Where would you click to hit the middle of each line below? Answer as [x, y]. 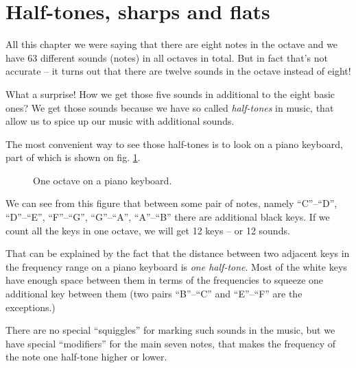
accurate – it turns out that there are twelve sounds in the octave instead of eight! [178, 71]
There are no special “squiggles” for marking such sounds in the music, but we [170, 330]
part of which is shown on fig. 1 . [73, 157]
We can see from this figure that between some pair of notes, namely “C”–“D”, [171, 203]
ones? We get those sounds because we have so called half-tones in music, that [170, 107]
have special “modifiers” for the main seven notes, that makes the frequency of [171, 343]
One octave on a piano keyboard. [103, 180]
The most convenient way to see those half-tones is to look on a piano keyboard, [174, 144]
